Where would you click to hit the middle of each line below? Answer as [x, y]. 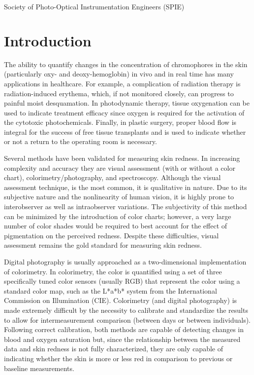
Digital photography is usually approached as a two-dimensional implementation [125, 262]
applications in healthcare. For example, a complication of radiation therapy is [122, 83]
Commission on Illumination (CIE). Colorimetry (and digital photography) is [121, 300]
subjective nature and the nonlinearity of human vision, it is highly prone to [119, 197]
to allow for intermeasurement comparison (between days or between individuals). [127, 319]
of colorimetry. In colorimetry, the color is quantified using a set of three [113, 271]
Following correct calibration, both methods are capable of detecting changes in [124, 329]
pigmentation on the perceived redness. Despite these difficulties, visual [111, 235]
